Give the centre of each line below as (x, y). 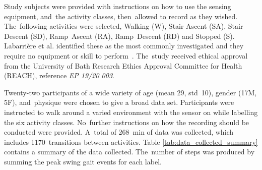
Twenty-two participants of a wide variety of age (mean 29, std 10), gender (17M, (130, 92)
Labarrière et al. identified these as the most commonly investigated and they (124, 46)
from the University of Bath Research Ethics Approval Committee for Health (123, 65)
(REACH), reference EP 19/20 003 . (59, 75)
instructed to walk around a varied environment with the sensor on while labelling (131, 112)
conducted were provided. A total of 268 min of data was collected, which (119, 132)
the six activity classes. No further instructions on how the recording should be (127, 122)
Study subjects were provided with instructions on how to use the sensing (118, 6)
